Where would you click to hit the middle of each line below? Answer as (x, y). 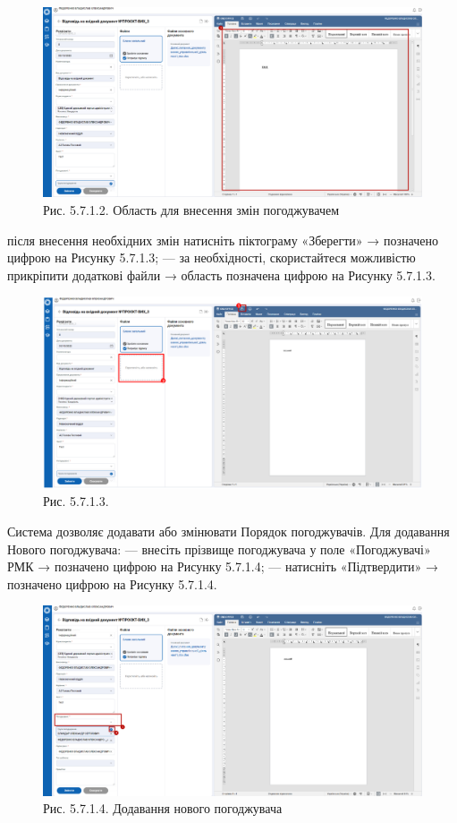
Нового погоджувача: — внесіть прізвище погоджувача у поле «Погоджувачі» (219, 549)
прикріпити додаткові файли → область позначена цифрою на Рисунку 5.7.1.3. (221, 274)
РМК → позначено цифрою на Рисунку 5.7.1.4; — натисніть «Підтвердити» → (223, 566)
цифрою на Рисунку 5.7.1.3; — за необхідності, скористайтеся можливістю (212, 257)
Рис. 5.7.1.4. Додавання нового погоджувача (163, 808)
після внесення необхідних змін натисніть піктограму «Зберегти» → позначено (223, 240)
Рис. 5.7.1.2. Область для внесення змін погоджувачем (191, 210)
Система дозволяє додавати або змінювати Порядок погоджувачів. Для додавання (228, 532)
